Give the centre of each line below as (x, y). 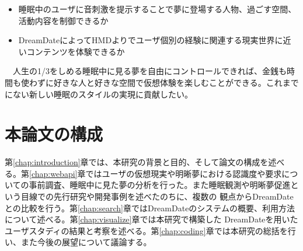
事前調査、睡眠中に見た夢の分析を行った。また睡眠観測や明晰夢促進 (160, 185)
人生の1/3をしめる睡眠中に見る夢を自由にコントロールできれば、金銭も (149, 71)
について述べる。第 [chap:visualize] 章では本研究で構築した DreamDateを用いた (151, 219)
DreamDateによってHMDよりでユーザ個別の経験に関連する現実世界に (151, 40)
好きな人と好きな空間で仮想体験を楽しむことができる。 (160, 82)
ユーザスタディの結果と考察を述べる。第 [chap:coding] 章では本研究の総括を (146, 230)
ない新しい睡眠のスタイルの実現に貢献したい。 (102, 94)
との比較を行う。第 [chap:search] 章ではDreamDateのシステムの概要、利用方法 (150, 208)
